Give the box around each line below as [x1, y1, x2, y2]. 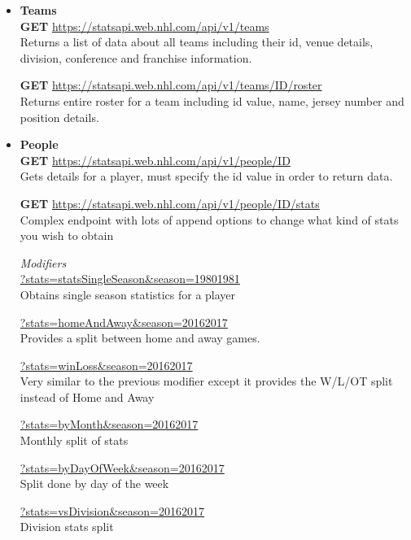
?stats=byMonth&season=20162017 [20, 416, 199, 433]
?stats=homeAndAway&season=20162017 [20, 313, 228, 330]
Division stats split [20, 518, 114, 535]
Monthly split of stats [20, 432, 129, 449]
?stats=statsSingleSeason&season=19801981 [20, 270, 240, 287]
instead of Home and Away [20, 388, 155, 405]
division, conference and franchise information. [20, 49, 252, 66]
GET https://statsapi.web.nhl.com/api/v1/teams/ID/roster [20, 76, 322, 94]
